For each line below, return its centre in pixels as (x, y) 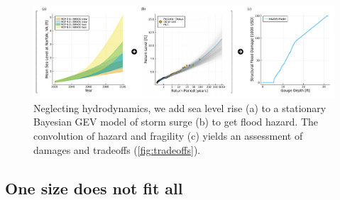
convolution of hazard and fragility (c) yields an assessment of (168, 135)
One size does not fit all (94, 188)
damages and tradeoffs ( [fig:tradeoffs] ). (117, 149)
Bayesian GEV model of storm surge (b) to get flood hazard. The (176, 122)
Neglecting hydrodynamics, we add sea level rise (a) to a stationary (180, 107)
